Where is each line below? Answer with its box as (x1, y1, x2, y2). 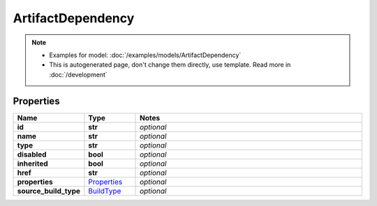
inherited (17, 159, 48, 168)
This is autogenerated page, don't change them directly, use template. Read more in (49, 61, 291, 69)
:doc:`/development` (49, 70, 108, 79)
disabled (17, 150, 47, 159)
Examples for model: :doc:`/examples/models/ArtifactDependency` (49, 51, 242, 59)
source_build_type (17, 186, 80, 196)
